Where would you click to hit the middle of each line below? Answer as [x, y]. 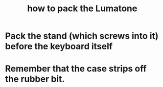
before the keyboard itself [59, 46]
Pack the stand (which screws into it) [82, 36]
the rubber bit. [35, 79]
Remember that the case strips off [76, 69]
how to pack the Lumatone [82, 9]
